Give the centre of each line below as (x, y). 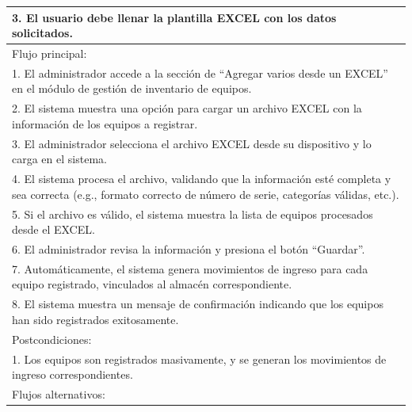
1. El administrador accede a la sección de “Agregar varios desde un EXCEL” (200, 72)
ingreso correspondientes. (72, 374)
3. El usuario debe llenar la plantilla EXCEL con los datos (174, 17)
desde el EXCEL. (53, 229)
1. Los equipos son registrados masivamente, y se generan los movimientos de (199, 359)
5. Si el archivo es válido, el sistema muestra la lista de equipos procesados (193, 214)
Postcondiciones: (52, 339)
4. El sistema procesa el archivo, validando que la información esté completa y (202, 179)
